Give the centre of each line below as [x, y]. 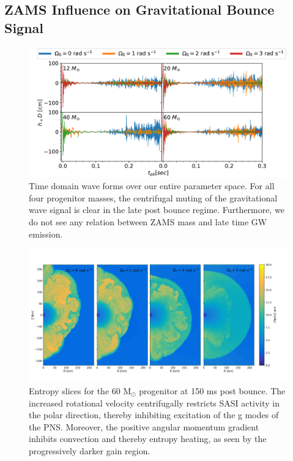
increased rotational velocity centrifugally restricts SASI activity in [154, 403]
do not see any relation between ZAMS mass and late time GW [148, 221]
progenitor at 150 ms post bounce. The [212, 390]
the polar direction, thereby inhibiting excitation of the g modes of [154, 415]
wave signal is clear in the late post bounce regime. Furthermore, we [157, 210]
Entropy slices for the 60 [75, 390]
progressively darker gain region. [90, 450]
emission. [46, 234]
